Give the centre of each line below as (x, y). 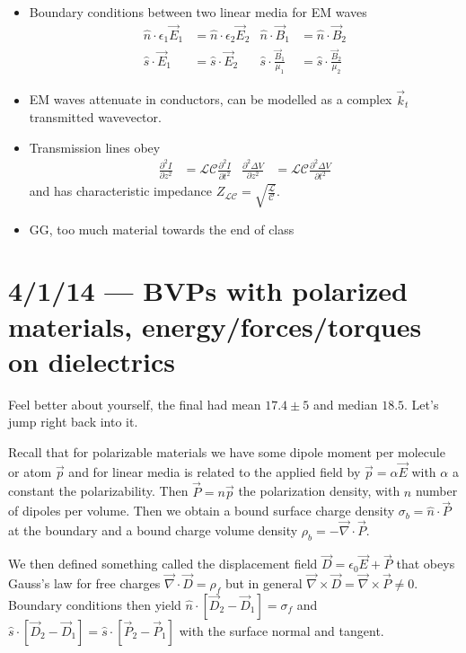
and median (345, 404)
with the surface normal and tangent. (281, 630)
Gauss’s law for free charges (84, 582)
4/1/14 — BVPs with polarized (208, 291)
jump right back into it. (73, 422)
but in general (264, 582)
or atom (30, 471)
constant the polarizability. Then (98, 491)
